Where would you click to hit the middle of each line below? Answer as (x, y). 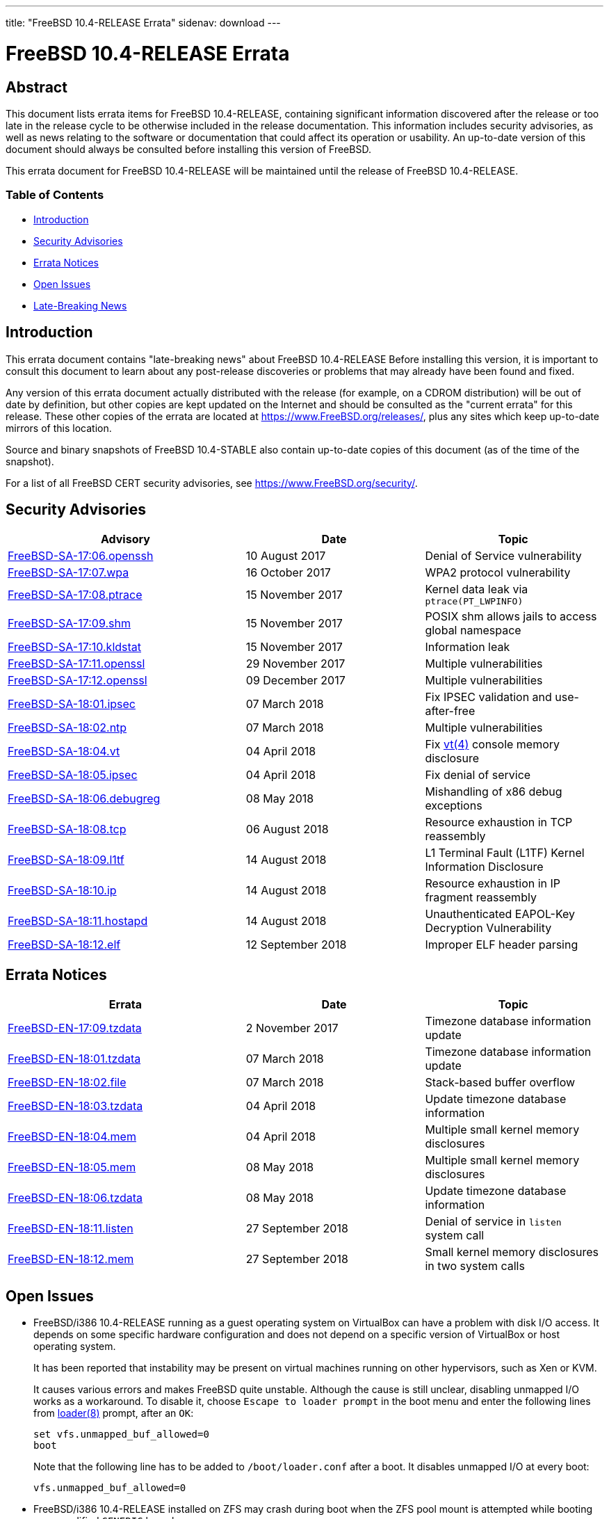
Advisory (125, 539)
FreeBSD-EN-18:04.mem (72, 1137)
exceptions (454, 806)
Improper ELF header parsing (502, 945)
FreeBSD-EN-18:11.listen (71, 1229)
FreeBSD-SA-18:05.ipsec (73, 775)
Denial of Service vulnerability (503, 556)
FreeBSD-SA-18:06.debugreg (84, 799)
